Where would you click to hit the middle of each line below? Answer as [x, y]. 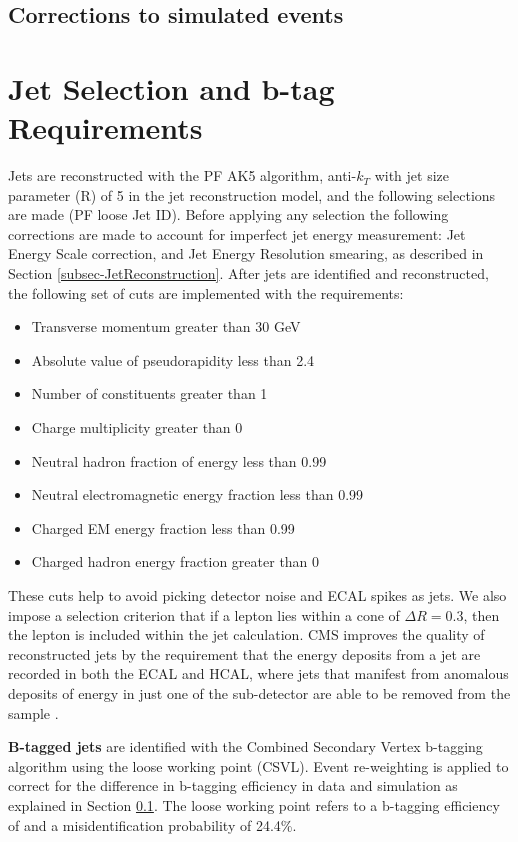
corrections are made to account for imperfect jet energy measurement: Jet [237, 233]
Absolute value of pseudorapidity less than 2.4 [173, 359]
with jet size [411, 175]
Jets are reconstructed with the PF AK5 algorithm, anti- [182, 175]
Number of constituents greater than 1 [149, 393]
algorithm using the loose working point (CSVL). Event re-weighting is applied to [258, 765]
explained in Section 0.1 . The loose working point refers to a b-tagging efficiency [254, 804]
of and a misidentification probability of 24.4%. [152, 824]
